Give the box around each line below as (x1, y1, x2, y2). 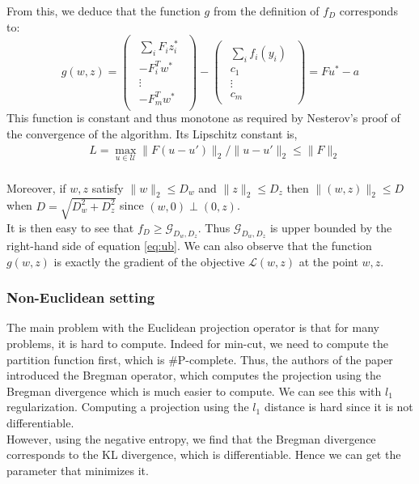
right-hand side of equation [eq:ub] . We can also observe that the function (6, 237, 372, 254)
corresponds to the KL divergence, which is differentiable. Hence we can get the (6, 446, 401, 463)
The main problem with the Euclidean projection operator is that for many (6, 319, 379, 336)
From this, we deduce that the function (6, 2, 201, 19)
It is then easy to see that (6, 219, 134, 236)
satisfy (91, 179, 124, 196)
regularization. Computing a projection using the (6, 398, 249, 415)
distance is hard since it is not (264, 398, 413, 415)
